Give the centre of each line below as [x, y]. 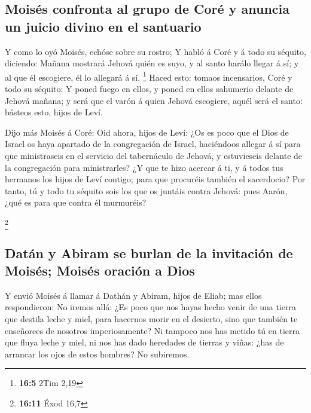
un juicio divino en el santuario [103, 26]
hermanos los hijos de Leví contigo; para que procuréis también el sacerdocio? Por [155, 179]
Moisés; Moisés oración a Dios [100, 270]
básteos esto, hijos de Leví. [54, 112]
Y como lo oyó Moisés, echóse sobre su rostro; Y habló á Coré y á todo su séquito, [155, 51]
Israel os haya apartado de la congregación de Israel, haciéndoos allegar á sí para [153, 144]
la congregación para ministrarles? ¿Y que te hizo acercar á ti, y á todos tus [144, 167]
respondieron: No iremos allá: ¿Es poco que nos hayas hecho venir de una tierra [150, 307]
